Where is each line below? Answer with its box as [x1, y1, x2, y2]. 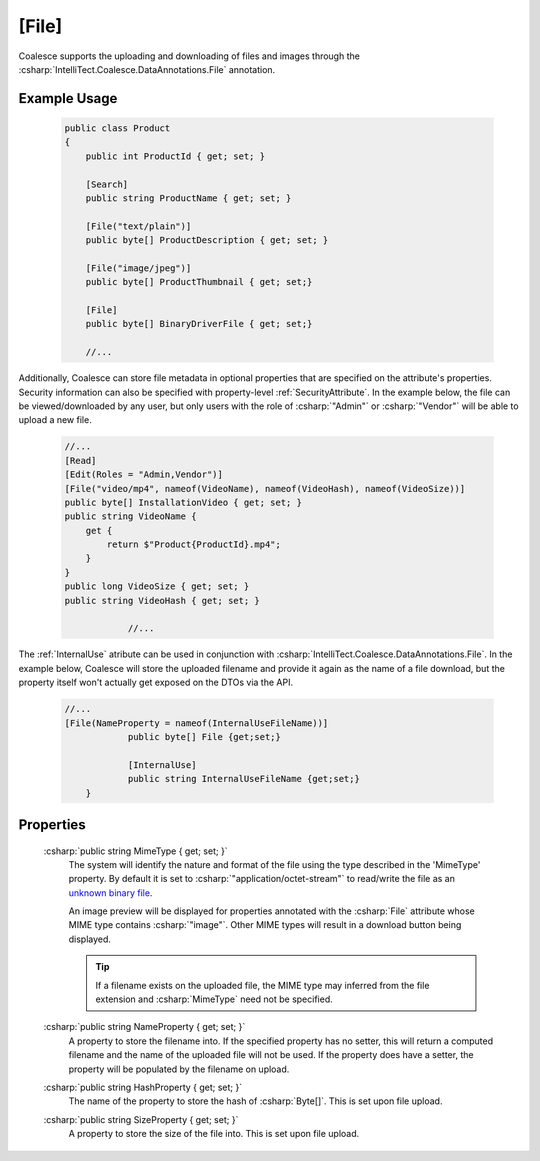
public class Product [64, 122, 171, 134]
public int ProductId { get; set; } [85, 150, 265, 162]
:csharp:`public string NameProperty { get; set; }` [43, 1021, 246, 1033]
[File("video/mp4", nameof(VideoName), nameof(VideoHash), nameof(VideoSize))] [64, 483, 466, 494]
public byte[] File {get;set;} [127, 731, 282, 742]
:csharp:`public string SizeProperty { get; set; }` [43, 1113, 239, 1125]
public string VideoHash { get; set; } [64, 595, 260, 606]
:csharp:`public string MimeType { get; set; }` [43, 845, 229, 857]
